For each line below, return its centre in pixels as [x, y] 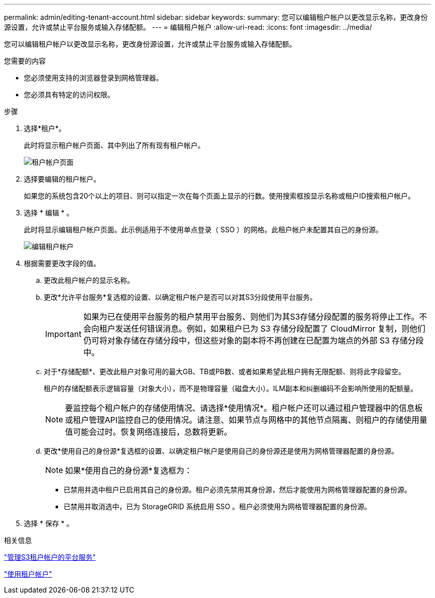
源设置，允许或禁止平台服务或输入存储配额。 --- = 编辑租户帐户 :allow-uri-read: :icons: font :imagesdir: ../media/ [188, 27]
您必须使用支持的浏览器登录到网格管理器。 [93, 78]
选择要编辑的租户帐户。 [62, 179]
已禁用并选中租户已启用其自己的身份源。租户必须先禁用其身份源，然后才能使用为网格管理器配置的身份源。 [237, 490]
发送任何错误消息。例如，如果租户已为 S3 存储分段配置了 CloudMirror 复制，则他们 [270, 329]
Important [63, 334]
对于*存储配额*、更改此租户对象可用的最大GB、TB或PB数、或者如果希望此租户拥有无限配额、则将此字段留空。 [224, 371]
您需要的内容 [25, 61]
